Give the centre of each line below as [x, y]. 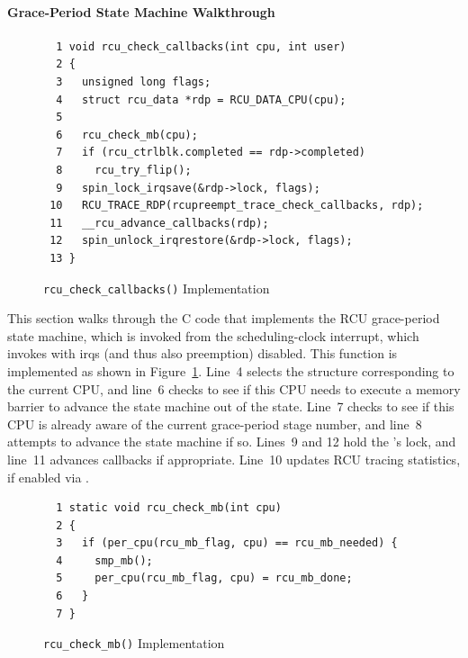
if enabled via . [49, 477]
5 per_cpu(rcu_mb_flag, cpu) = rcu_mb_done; [204, 578]
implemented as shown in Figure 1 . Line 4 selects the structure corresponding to [231, 370]
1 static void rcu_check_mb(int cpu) [169, 508]
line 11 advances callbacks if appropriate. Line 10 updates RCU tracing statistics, [234, 459]
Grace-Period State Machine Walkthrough [141, 11]
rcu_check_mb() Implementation [134, 643]
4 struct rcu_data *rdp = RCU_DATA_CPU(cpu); [201, 99]
